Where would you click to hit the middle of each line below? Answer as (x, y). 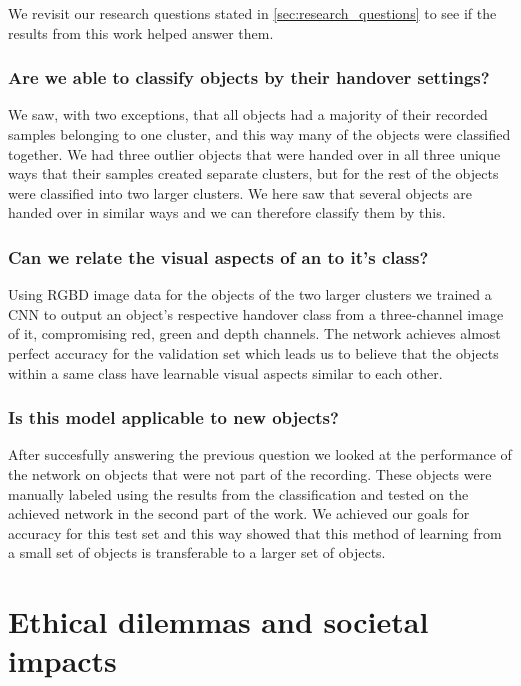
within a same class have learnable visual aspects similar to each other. (225, 372)
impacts (62, 660)
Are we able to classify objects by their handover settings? (249, 77)
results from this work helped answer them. (141, 32)
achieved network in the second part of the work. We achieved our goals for (239, 513)
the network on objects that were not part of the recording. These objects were (250, 473)
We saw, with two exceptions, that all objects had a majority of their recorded (248, 114)
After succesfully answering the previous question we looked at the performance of (260, 454)
